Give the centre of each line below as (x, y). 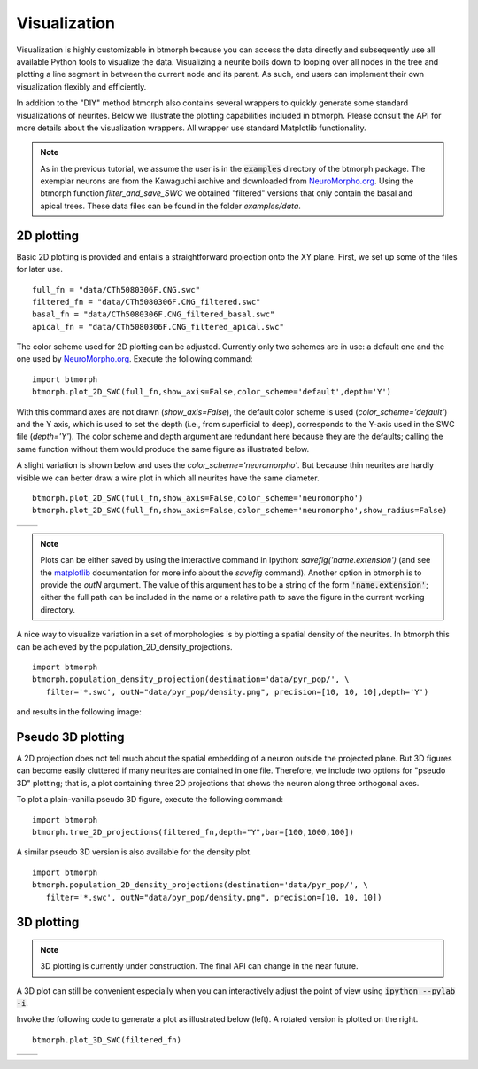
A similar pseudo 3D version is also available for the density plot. (134, 852)
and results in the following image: (79, 712)
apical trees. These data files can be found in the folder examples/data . (170, 206)
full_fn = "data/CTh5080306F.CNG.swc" (116, 289)
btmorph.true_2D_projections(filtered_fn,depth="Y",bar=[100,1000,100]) (193, 832)
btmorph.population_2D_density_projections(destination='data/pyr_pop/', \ (200, 885)
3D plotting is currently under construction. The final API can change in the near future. (199, 966)
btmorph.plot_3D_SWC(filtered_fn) (107, 1040)
